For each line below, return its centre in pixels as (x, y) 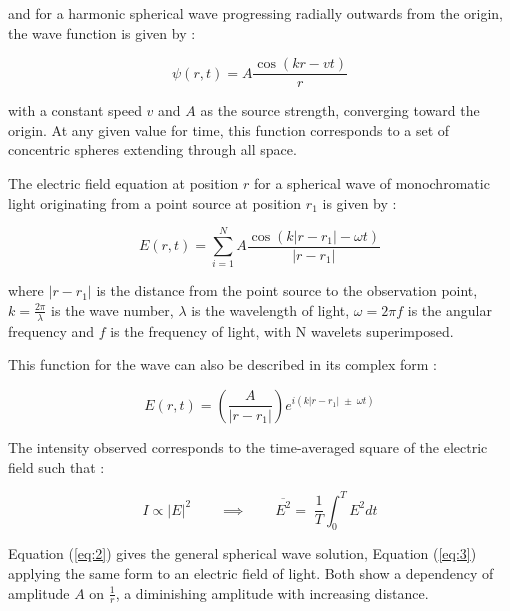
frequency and (51, 330)
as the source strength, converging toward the (340, 110)
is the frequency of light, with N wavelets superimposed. (282, 330)
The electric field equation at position (123, 183)
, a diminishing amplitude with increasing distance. (272, 592)
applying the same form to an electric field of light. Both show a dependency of (251, 573)
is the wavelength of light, (270, 309)
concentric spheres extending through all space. (152, 149)
